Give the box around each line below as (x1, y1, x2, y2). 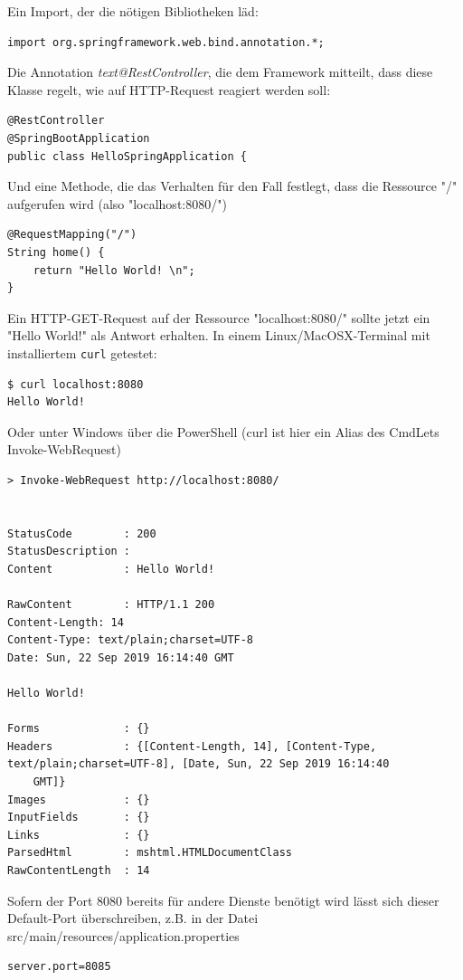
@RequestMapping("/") (7, 228, 137, 242)
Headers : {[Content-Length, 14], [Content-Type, (7, 739, 377, 753)
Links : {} (7, 828, 150, 842)
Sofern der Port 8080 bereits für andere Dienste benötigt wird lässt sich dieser (7, 890, 439, 909)
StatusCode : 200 (7, 527, 156, 540)
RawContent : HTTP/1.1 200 (7, 598, 215, 612)
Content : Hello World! (7, 562, 215, 576)
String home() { (7, 245, 105, 259)
